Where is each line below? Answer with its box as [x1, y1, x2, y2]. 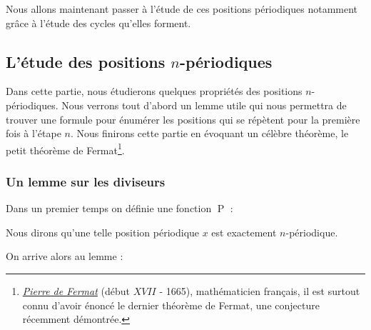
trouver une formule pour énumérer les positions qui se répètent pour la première [6, 111, 360, 126]
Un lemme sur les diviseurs [6, 172, 166, 190]
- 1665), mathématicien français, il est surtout [159, 284, 360, 299]
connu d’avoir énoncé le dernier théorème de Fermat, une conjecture [22, 297, 320, 312]
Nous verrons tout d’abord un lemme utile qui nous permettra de [61, 97, 347, 112]
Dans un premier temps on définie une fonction [6, 201, 212, 216]
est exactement [211, 224, 277, 239]
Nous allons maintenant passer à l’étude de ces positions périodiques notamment [6, 1, 358, 16]
